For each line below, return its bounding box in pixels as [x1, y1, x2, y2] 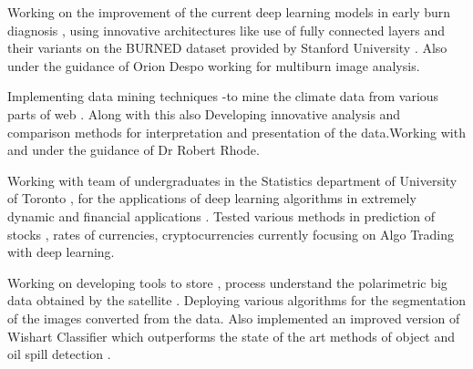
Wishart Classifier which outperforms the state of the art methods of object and [7, 326, 456, 345]
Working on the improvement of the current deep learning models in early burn [7, 3, 451, 21]
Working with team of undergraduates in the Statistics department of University [7, 170, 458, 190]
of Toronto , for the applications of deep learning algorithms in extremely [7, 189, 416, 208]
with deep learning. [7, 242, 115, 261]
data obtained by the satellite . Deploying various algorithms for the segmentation [7, 291, 467, 310]
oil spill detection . [7, 344, 111, 364]
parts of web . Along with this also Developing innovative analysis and [7, 104, 401, 123]
